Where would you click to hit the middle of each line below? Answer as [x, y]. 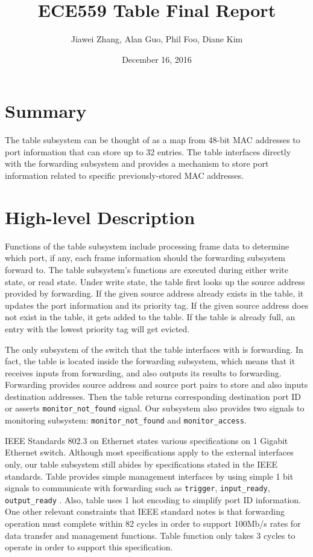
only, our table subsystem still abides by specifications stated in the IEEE [141, 464]
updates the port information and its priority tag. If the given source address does [157, 305]
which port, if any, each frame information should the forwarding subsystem [145, 258]
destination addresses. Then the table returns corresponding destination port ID [153, 396]
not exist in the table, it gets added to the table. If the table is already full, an [150, 317]
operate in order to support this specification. [89, 547]
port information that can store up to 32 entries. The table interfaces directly [148, 151]
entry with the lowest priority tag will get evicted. [97, 328]
